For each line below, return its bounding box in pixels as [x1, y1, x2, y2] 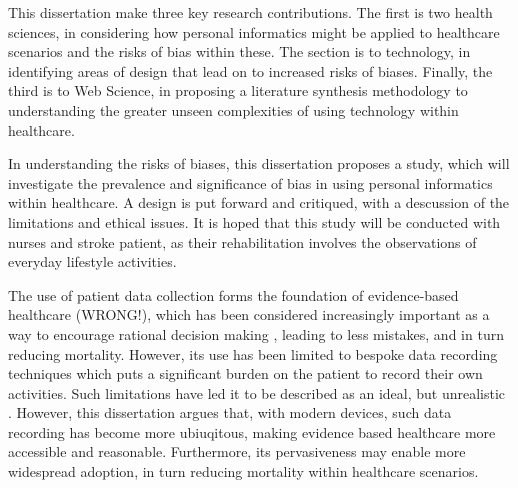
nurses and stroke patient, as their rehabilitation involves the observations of [8, 231, 477, 252]
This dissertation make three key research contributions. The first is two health [8, 2, 493, 22]
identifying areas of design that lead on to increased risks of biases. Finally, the [8, 60, 493, 81]
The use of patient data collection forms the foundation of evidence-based [8, 284, 459, 305]
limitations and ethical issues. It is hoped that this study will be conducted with [8, 211, 501, 232]
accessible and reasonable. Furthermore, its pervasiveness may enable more [8, 441, 466, 462]
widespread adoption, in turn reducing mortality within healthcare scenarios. [8, 461, 479, 482]
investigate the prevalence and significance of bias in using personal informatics [8, 172, 493, 193]
